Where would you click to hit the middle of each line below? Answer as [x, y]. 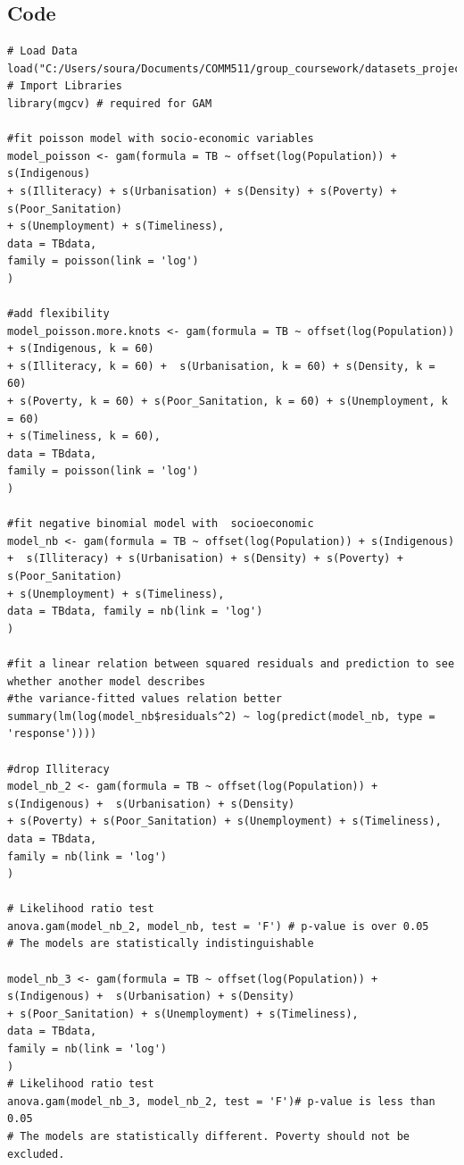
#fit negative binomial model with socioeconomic [161, 524]
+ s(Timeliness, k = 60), [84, 436]
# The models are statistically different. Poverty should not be [209, 1137]
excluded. [36, 1154]
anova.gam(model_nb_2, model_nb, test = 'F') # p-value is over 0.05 [218, 926]
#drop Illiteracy [58, 769]
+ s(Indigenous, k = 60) [81, 349]
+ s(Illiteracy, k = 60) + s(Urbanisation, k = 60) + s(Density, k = [221, 366]
